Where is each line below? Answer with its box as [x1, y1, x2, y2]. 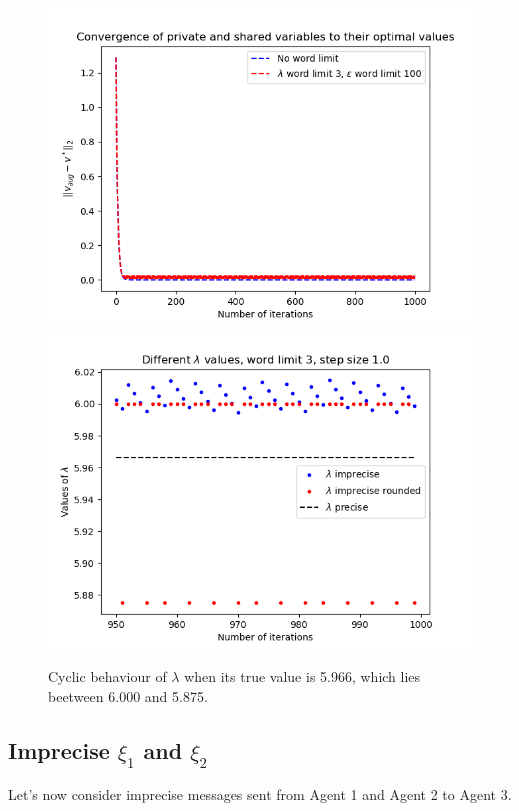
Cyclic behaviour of [48, 666, 167, 687]
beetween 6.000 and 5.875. [48, 685, 208, 706]
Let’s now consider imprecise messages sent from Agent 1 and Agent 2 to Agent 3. [8, 784, 512, 805]
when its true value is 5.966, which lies [184, 666, 421, 687]
